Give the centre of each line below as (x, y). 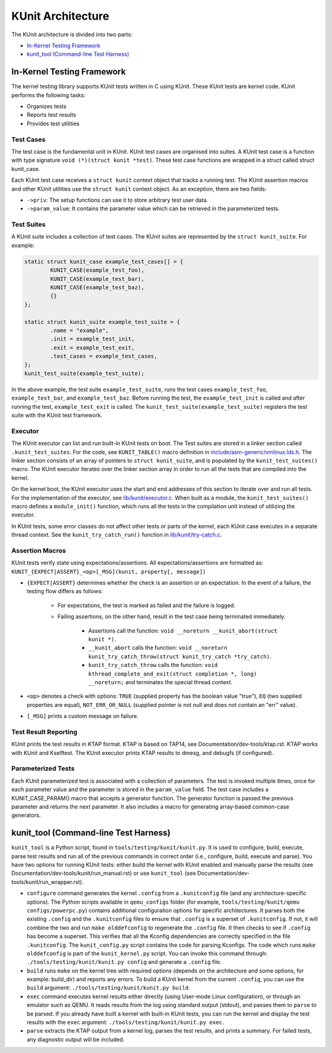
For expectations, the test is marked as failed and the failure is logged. (147, 605)
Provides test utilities (53, 124)
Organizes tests (47, 106)
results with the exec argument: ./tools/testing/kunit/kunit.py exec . (125, 1022)
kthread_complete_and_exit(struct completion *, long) (173, 674)
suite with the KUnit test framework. (57, 416)
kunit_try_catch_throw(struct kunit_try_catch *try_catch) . (180, 656)
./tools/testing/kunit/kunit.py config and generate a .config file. (124, 962)
